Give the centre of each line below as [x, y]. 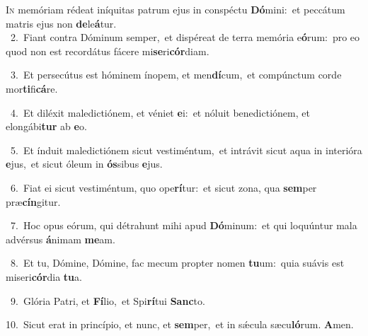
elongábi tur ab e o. [46, 126]
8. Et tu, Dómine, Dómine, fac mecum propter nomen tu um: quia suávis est [177, 263]
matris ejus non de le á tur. [61, 23]
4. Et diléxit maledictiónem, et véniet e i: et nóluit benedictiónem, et [160, 112]
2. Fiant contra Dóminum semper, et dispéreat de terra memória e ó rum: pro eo [185, 37]
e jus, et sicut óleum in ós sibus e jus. [84, 164]
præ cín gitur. [33, 201]
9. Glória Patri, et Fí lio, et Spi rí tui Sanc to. [108, 300]
